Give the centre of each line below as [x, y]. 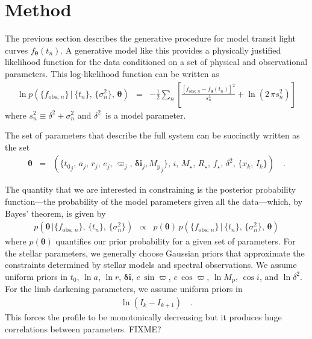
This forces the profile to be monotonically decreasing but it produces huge [143, 317]
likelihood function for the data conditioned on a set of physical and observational [156, 62]
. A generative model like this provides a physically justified [171, 50]
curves [17, 50]
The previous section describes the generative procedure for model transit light [150, 38]
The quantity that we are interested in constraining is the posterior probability [151, 189]
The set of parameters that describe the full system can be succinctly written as [152, 135]
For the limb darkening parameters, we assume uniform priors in [124, 289]
